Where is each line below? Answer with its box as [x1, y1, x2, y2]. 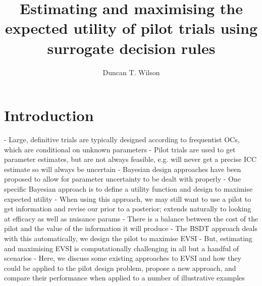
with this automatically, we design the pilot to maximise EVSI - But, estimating [4, 233, 252, 243]
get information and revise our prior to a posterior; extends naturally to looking [4, 203, 251, 214]
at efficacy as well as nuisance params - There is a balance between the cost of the [4, 213, 258, 223]
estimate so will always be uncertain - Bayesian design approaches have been [4, 163, 241, 174]
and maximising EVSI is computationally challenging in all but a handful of [4, 243, 239, 253]
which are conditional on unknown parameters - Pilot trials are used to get [4, 144, 236, 154]
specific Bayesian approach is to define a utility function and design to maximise [4, 184, 253, 194]
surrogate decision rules [47, 37, 216, 58]
